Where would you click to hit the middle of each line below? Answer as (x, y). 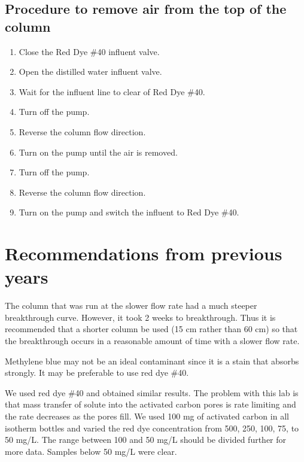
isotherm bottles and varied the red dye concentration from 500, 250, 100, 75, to (152, 428)
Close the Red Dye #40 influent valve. (89, 51)
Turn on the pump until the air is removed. (98, 152)
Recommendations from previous (144, 253)
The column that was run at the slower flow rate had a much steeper (131, 306)
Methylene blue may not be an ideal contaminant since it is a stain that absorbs (152, 361)
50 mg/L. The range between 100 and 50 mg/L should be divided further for (146, 440)
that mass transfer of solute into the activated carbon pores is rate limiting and (151, 404)
